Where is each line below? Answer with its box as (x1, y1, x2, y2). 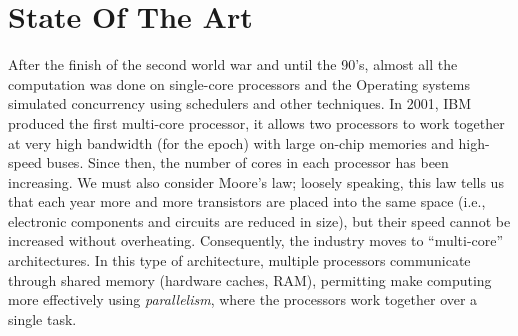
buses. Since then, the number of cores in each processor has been (46, 152, 449, 173)
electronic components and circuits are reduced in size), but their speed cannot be (8, 210, 511, 231)
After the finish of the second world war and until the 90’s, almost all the (8, 54, 458, 75)
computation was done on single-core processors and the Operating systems (8, 73, 470, 94)
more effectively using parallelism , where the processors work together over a (8, 289, 478, 310)
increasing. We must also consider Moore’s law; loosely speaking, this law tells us (8, 171, 504, 192)
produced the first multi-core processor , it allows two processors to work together (8, 112, 505, 133)
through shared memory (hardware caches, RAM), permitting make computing (8, 269, 492, 290)
